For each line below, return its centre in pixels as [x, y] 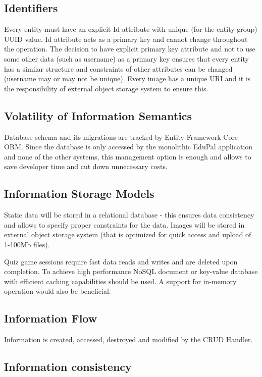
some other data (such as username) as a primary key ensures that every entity [126, 58]
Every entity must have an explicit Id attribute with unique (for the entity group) [131, 29]
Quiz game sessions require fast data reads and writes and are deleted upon [121, 261]
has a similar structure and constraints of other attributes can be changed [118, 68]
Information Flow [51, 318]
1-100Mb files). [27, 244]
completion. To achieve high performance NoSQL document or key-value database [131, 271]
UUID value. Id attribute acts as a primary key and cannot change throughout [126, 39]
